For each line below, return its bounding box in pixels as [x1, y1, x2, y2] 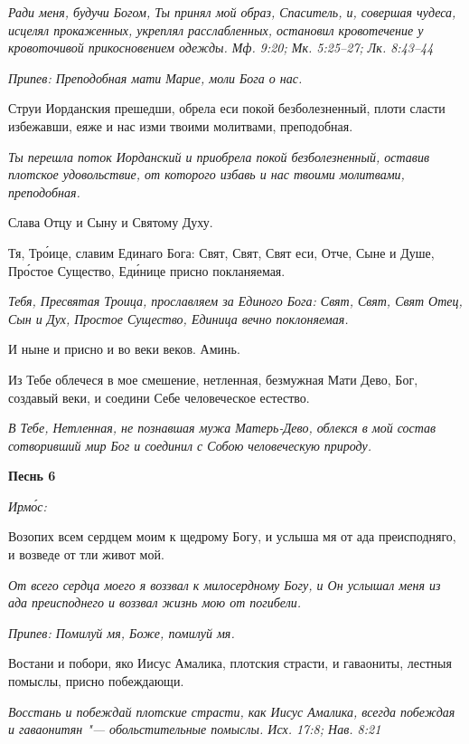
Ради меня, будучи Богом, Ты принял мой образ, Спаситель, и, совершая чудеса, [8, 3, 456, 21]
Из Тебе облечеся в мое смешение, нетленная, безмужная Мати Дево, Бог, [8, 369, 418, 388]
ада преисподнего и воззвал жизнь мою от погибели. [8, 593, 302, 612]
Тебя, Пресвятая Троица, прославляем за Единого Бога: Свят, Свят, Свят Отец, [8, 291, 463, 310]
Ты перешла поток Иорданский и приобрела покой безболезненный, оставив [8, 147, 429, 166]
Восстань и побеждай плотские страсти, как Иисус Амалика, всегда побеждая [8, 701, 455, 720]
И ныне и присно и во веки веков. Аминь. [8, 339, 240, 358]
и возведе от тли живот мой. [8, 545, 164, 564]
